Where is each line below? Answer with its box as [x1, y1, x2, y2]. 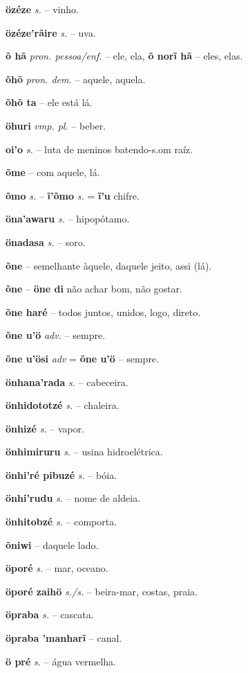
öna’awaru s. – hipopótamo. [6, 211, 130, 226]
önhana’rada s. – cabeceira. [6, 374, 128, 389]
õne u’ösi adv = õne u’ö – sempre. [6, 351, 159, 365]
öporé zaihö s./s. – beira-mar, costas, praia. [6, 584, 198, 598]
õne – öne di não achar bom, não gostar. [6, 281, 182, 296]
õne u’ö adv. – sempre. [6, 328, 106, 342]
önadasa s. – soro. [6, 234, 86, 249]
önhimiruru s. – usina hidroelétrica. [6, 444, 163, 459]
